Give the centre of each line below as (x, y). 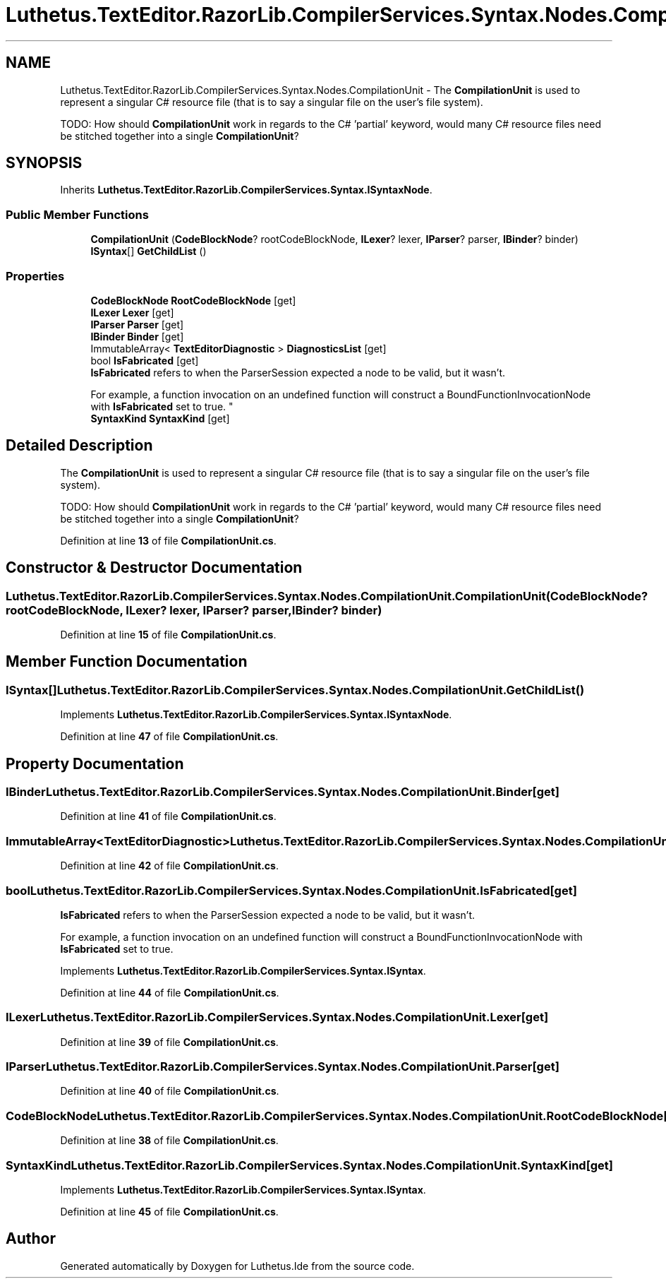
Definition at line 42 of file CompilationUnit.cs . (169, 866)
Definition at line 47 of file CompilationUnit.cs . (169, 737)
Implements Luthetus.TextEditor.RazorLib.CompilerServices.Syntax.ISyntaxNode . (256, 715)
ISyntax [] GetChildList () (149, 251)
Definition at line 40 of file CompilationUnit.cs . (170, 1091)
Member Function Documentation (127, 662)
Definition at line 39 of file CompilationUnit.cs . (169, 1042)
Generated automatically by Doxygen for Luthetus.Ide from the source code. (237, 1266)
